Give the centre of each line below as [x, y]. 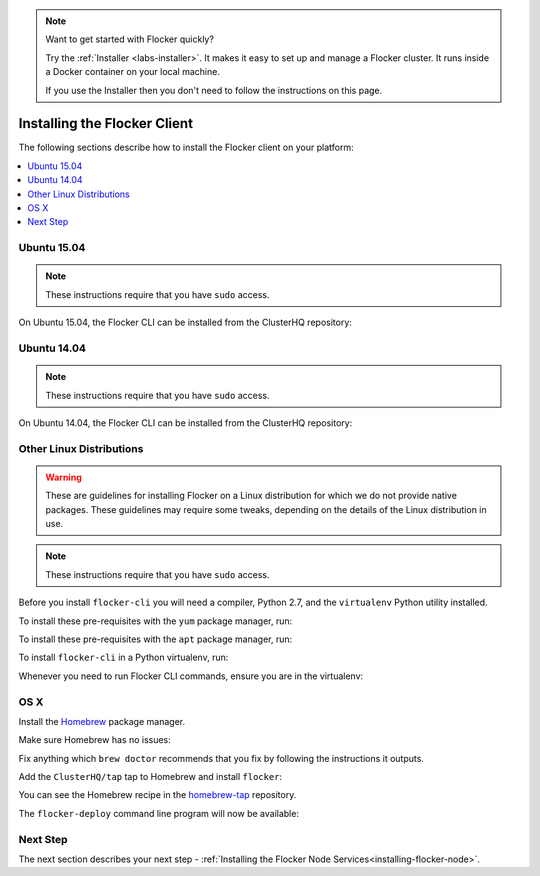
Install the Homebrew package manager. [101, 721]
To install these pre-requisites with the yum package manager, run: [155, 621]
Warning [63, 477]
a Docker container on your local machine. [132, 72]
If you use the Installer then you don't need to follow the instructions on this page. [214, 90]
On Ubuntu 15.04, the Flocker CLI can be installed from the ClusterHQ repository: [185, 322]
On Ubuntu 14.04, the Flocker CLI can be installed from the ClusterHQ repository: [185, 422]
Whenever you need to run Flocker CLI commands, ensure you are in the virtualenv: [191, 676]
